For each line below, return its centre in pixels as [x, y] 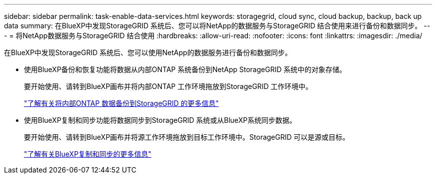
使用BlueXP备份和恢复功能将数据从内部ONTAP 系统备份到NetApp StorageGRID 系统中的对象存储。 [185, 69]
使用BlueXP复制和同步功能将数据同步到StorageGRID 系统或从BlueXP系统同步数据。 [160, 120]
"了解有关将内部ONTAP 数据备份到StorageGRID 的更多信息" [121, 103]
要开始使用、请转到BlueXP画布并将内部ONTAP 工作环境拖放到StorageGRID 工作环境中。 [168, 86]
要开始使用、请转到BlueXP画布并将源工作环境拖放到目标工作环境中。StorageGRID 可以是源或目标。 [187, 137]
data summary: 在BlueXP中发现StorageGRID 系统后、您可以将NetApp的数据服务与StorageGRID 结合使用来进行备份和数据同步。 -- [217, 26]
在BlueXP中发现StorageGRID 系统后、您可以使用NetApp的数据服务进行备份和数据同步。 [148, 52]
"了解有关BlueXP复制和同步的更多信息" [88, 154]
